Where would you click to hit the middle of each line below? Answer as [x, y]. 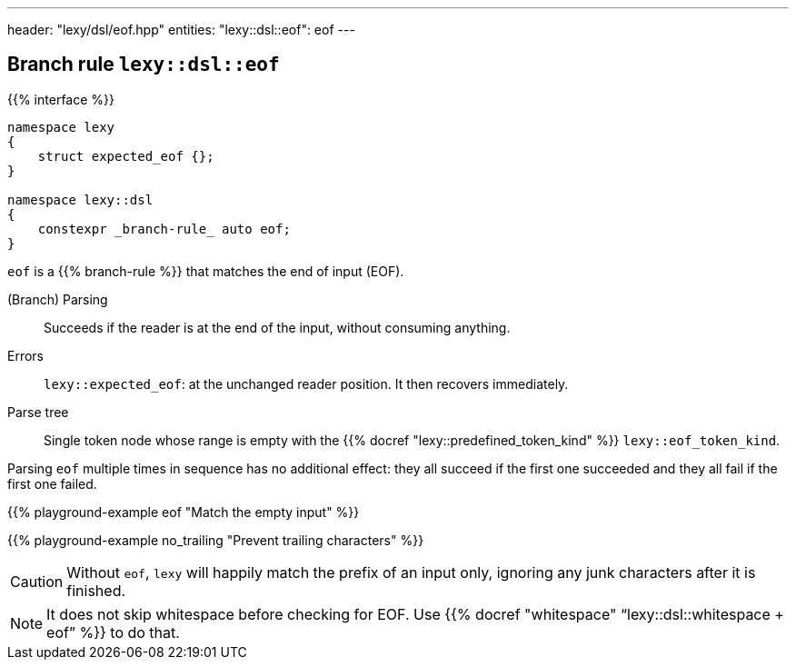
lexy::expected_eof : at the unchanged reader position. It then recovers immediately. [306, 383]
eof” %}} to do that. [113, 632]
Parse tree [38, 412]
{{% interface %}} [61, 99]
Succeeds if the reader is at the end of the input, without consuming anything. [277, 327]
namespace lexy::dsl [80, 199]
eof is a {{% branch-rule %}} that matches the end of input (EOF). [206, 271]
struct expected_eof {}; [126, 156]
